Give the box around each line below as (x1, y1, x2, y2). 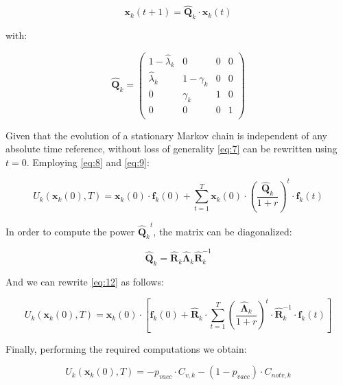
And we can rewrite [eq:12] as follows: (5, 274, 164, 288)
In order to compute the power (5, 224, 135, 238)
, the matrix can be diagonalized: (153, 224, 292, 238)
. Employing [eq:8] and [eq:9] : (26, 154, 150, 169)
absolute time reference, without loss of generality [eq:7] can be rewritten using (5, 141, 338, 156)
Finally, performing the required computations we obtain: (5, 341, 247, 355)
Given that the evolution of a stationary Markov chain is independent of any (5, 128, 327, 142)
